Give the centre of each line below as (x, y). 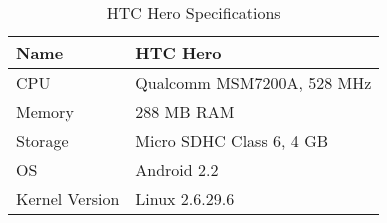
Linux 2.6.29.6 (185, 198)
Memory (45, 111)
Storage (42, 140)
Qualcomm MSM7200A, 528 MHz (253, 82)
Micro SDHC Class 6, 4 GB (232, 140)
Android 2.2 (177, 169)
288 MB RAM (185, 111)
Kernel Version (68, 198)
